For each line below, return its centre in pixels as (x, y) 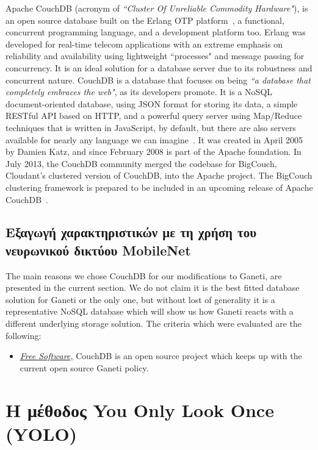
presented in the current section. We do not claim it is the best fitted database (153, 287)
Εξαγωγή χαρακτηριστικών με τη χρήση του (131, 232)
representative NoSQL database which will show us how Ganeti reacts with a (150, 311)
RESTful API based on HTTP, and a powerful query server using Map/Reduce (154, 116)
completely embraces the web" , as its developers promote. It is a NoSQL (139, 92)
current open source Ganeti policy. (84, 367)
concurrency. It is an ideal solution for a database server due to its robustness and (159, 67)
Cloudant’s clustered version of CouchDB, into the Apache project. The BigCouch (159, 175)
